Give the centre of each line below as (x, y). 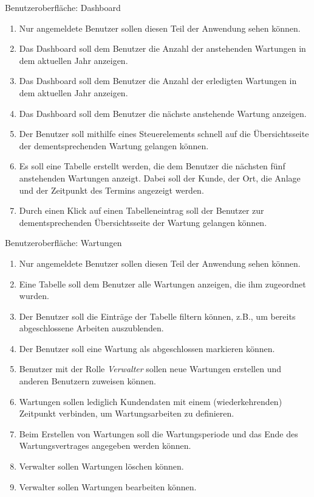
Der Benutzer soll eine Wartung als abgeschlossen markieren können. (147, 348)
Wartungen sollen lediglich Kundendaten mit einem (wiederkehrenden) (151, 401)
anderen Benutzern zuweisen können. (87, 381)
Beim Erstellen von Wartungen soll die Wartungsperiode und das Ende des (159, 433)
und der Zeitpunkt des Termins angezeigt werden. (111, 190)
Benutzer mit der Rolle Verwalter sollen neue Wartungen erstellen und (150, 369)
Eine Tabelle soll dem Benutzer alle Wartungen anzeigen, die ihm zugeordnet (162, 284)
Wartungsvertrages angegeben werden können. (105, 446)
